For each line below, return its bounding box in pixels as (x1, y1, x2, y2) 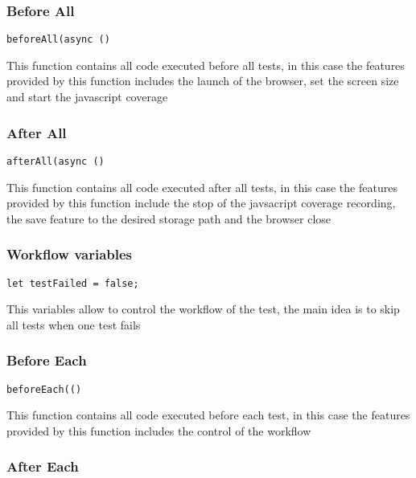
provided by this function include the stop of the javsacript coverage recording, (6, 194, 396, 211)
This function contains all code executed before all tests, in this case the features (6, 56, 405, 73)
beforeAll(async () (6, 34, 110, 46)
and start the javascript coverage (6, 88, 168, 105)
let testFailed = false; (6, 277, 139, 289)
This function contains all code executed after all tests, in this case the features (6, 178, 397, 195)
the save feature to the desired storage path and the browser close (6, 210, 332, 227)
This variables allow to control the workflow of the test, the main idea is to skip (6, 300, 400, 317)
